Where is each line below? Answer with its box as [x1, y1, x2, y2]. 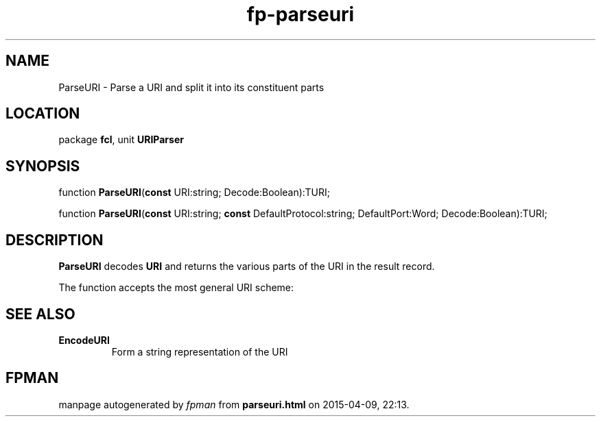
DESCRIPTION [5, 231, 104, 249]
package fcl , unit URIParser [58, 134, 184, 146]
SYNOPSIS [5, 157, 80, 175]
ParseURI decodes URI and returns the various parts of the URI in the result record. [58, 260, 435, 273]
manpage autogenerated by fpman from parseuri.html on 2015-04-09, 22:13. [58, 398, 410, 410]
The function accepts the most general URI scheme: [58, 282, 294, 294]
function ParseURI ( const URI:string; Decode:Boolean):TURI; [58, 186, 330, 199]
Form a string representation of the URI [111, 345, 288, 358]
